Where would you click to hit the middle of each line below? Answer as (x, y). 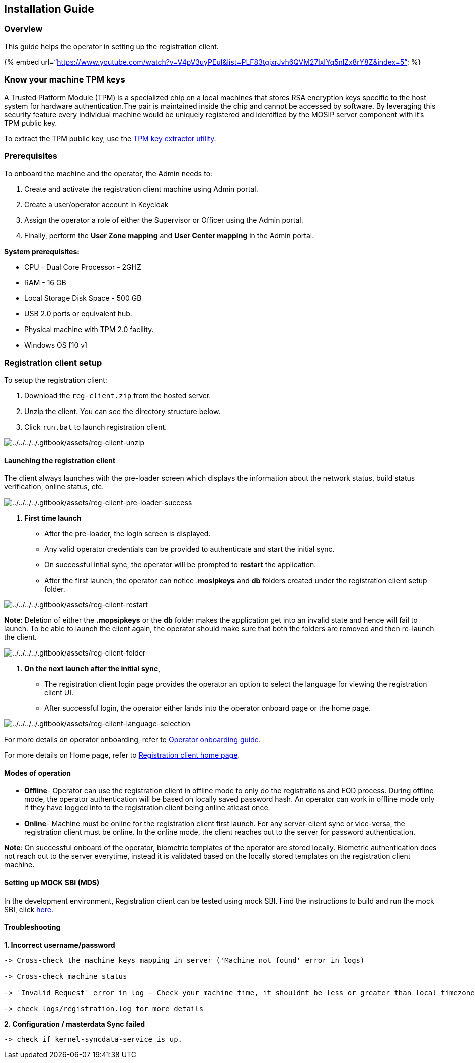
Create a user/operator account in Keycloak (96, 205)
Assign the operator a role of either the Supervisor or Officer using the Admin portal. (164, 220)
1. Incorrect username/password (60, 945)
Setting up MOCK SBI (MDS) (52, 883)
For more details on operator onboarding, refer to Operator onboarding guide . (133, 740)
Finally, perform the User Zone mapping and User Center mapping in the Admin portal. (169, 236)
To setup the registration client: (56, 380)
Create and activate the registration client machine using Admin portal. (141, 189)
